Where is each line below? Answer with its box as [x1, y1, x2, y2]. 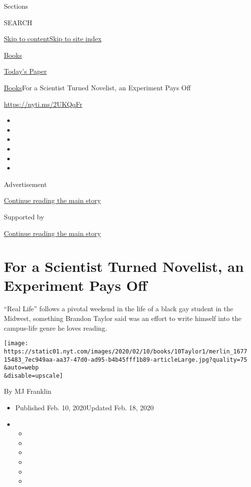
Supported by [4, 211, 44, 221]
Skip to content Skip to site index [4, 34, 102, 44]
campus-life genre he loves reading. [4, 322, 107, 333]
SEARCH [4, 17, 33, 27]
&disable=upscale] [4, 372, 63, 379]
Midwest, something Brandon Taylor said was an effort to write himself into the [4, 313, 242, 323]
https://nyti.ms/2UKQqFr [4, 99, 83, 109]
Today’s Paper [4, 66, 47, 76]
